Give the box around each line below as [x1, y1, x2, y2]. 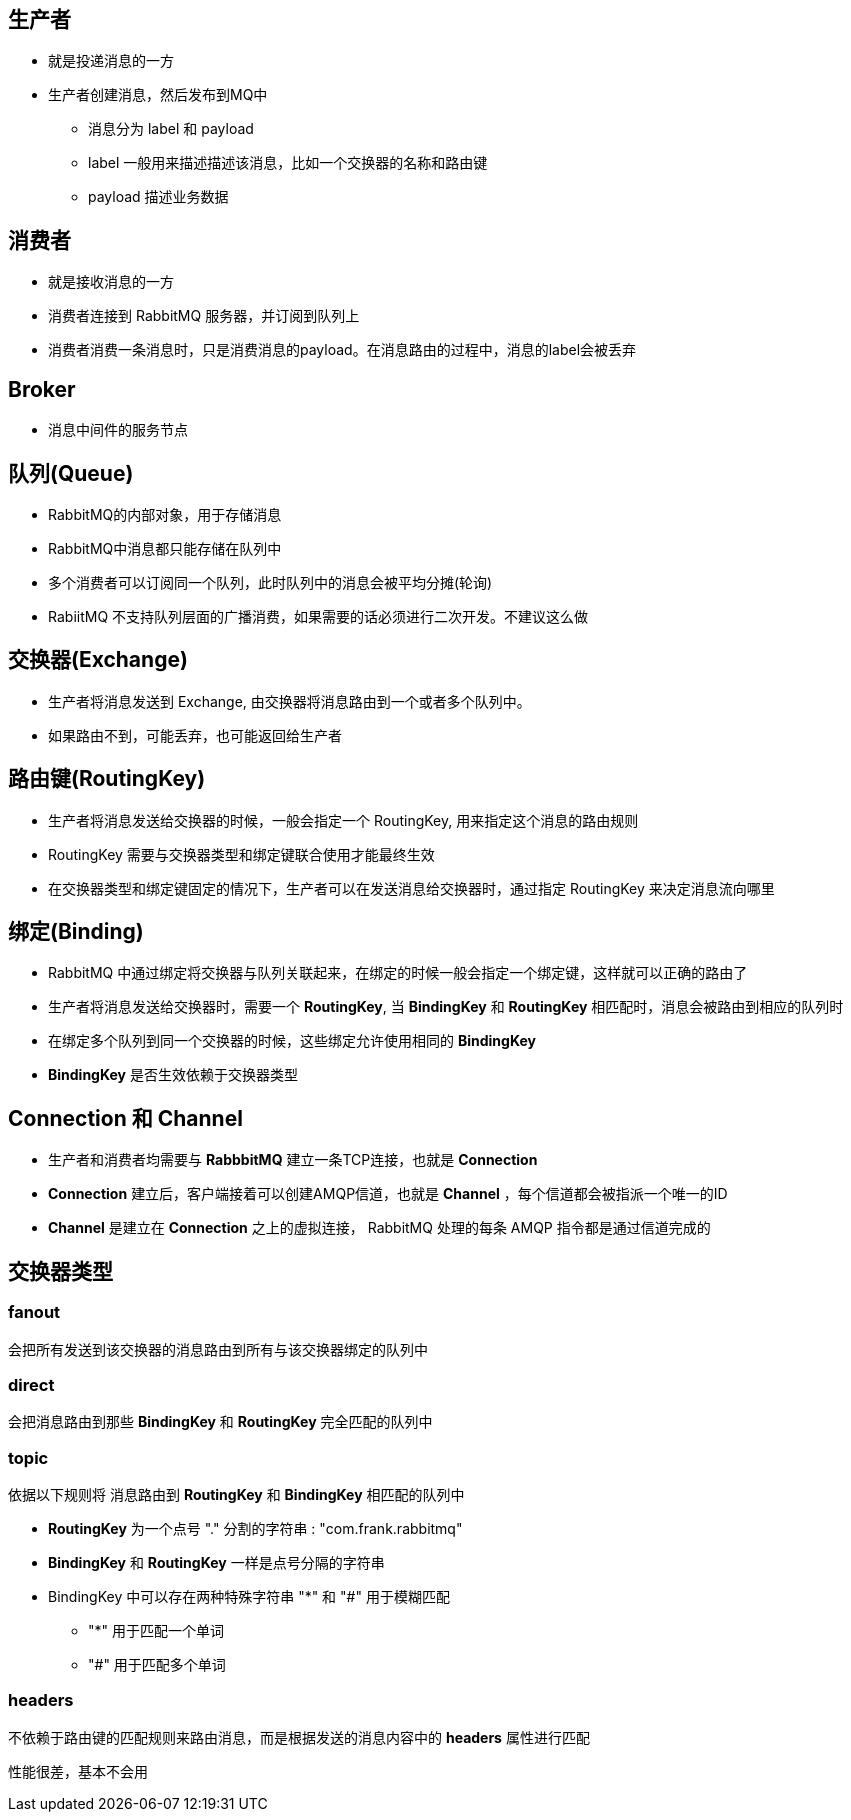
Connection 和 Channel [8, 1105, 243, 1131]
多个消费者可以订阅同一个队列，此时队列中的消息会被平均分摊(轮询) [48, 573, 493, 591]
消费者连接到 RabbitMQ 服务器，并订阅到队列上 [48, 307, 360, 325]
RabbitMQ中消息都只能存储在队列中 [48, 539, 282, 557]
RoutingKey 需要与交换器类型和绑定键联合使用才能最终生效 [48, 845, 435, 863]
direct [8, 1374, 55, 1395]
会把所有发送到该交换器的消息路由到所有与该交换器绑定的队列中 [8, 1340, 428, 1358]
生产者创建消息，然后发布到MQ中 [48, 86, 268, 104]
